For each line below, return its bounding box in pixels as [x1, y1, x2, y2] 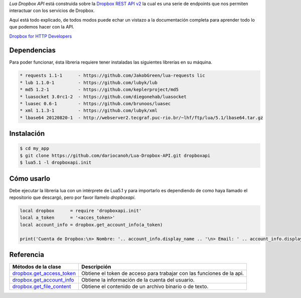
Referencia [9, 250, 45, 259]
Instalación [9, 129, 45, 138]
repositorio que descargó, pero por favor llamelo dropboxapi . [9, 194, 136, 200]
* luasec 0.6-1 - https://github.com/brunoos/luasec [20, 101, 171, 107]
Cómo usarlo [9, 174, 50, 183]
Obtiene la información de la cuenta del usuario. [81, 276, 195, 283]
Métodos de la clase [12, 263, 61, 270]
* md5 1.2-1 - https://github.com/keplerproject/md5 [20, 87, 179, 93]
